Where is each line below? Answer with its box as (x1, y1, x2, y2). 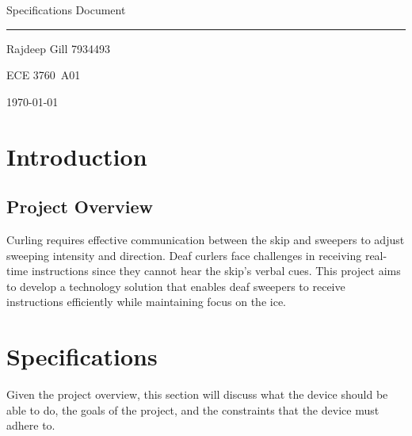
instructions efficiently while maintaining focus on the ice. (6, 293, 286, 310)
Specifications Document (6, 2, 126, 17)
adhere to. (6, 417, 55, 434)
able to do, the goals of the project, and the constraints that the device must (6, 401, 380, 418)
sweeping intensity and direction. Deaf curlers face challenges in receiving (6, 247, 362, 263)
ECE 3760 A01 (6, 67, 81, 83)
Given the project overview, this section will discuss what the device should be (6, 386, 388, 403)
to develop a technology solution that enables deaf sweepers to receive (6, 277, 345, 294)
